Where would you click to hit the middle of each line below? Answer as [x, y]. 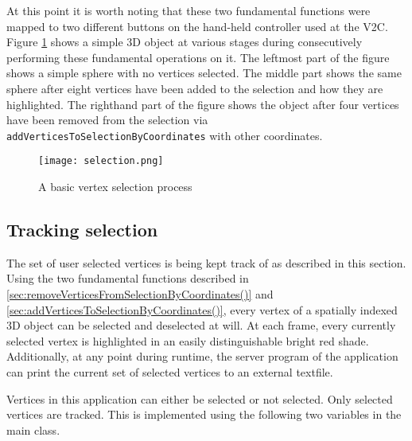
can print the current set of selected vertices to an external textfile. [170, 372]
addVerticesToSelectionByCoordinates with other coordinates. [165, 135]
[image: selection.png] [101, 161]
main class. [33, 429]
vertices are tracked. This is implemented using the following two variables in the [204, 414]
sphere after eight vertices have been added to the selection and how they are [195, 88]
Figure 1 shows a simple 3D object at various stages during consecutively [185, 42]
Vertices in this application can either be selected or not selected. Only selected [200, 398]
